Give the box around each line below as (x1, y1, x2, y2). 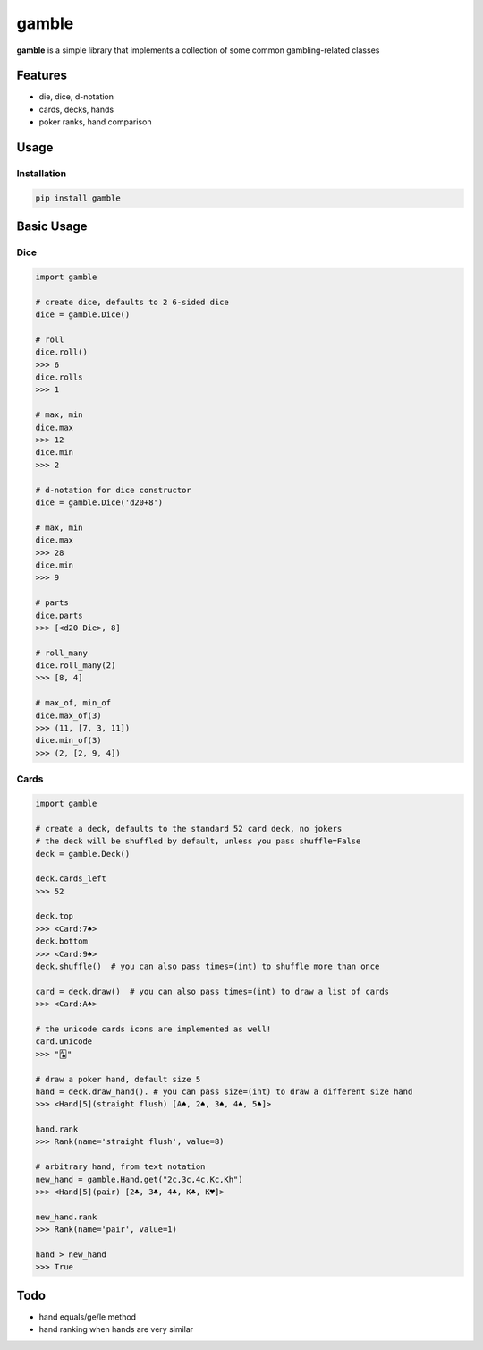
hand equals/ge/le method (38, 1312, 137, 1322)
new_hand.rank (35, 1211, 97, 1222)
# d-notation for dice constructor (35, 484, 191, 495)
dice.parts (35, 610, 83, 620)
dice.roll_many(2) (35, 661, 116, 671)
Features (16, 68, 67, 83)
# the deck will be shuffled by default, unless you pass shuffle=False (35, 836, 361, 846)
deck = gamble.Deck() (35, 849, 131, 859)
